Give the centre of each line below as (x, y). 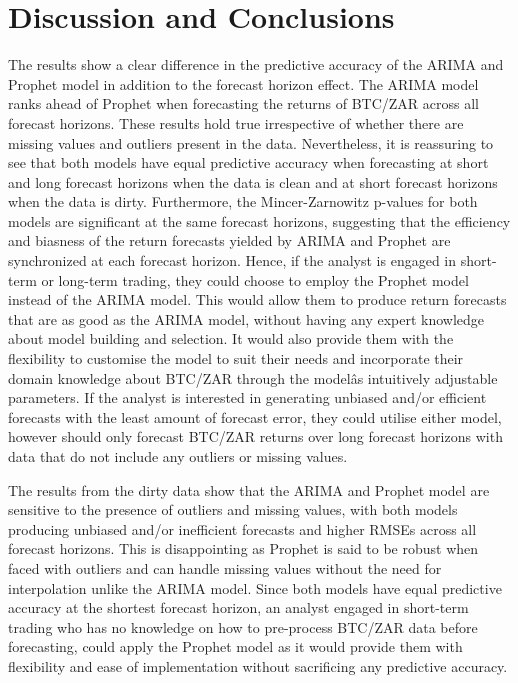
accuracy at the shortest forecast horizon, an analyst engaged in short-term (238, 607)
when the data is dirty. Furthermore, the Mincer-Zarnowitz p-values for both (243, 201)
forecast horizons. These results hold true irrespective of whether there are (236, 122)
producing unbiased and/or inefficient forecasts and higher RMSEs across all (242, 528)
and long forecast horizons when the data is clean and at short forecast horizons (253, 181)
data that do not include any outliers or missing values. (178, 456)
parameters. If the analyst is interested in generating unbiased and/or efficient (247, 397)
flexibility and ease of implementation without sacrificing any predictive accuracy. (258, 665)
